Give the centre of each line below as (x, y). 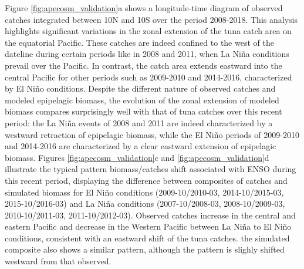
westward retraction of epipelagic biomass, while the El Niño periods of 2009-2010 (152, 134)
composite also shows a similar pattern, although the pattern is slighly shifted (145, 249)
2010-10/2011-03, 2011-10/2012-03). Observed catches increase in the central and (150, 215)
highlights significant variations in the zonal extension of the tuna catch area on (148, 31)
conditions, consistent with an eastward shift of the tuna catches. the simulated (147, 238)
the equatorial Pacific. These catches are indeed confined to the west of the (139, 42)
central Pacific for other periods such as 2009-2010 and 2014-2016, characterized (148, 77)
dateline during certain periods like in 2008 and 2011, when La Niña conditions (147, 54)
